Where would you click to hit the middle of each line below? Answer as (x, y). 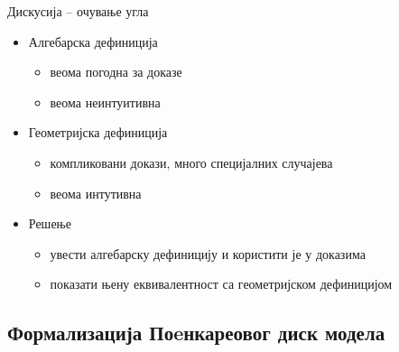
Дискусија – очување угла (78, 11)
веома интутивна (96, 193)
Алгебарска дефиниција (93, 41)
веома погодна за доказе (116, 72)
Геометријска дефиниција (98, 132)
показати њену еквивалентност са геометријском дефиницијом (221, 284)
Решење (50, 223)
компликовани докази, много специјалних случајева (191, 162)
